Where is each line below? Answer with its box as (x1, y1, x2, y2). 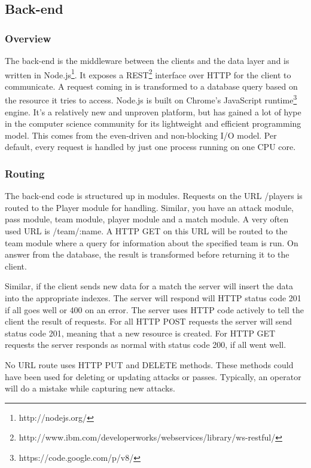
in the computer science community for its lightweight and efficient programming (5, 117, 301, 130)
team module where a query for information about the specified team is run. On (5, 236, 298, 249)
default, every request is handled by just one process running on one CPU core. (5, 140, 296, 153)
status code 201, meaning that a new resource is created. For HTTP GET (5, 326, 276, 339)
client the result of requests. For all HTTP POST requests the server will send (5, 315, 292, 328)
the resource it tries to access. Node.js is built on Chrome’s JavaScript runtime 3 (5, 92, 297, 106)
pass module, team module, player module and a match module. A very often (5, 213, 289, 225)
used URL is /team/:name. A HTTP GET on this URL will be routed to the (5, 225, 288, 237)
